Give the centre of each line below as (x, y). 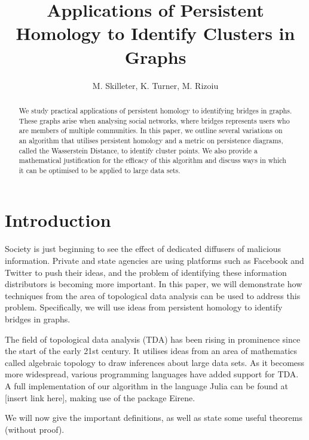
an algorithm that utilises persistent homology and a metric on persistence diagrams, (151, 140)
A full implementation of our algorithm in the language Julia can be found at (146, 385)
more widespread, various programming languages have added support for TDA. (152, 374)
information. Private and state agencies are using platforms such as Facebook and (154, 261)
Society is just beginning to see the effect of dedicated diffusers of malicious (143, 249)
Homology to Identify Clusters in (155, 33)
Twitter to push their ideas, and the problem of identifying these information (146, 272)
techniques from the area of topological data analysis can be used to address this (153, 295)
